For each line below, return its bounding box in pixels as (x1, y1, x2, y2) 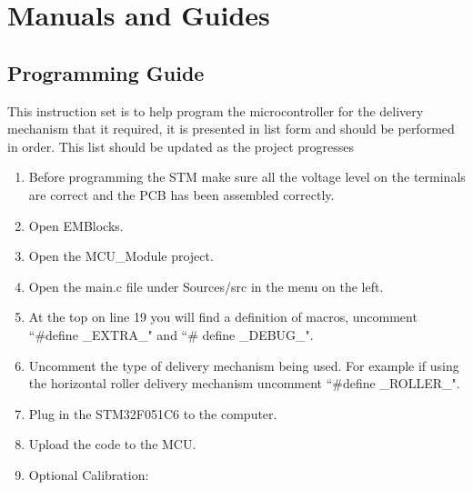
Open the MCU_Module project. (28, 246, 214, 265)
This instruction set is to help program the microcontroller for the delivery (7, 101, 424, 120)
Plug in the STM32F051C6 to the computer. (28, 404, 277, 423)
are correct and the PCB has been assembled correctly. (28, 185, 335, 204)
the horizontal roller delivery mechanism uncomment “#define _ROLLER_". (28, 374, 460, 393)
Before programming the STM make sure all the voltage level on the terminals (28, 167, 466, 186)
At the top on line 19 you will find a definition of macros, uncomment (28, 307, 418, 326)
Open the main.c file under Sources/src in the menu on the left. (28, 276, 384, 295)
